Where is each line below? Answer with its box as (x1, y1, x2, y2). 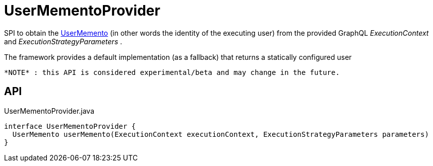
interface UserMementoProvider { (4, 122, 136, 130)
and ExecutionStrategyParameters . (4, 37, 122, 46)
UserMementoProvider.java (4, 106, 95, 115)
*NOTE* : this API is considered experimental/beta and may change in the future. (4, 68, 340, 76)
